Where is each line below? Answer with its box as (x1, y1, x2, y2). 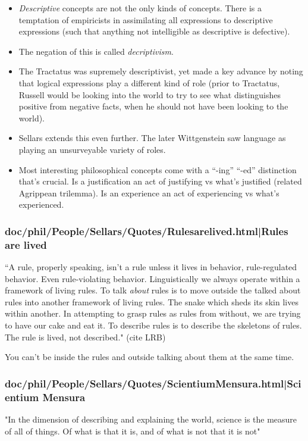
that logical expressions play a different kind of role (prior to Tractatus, (18, 76, 280, 89)
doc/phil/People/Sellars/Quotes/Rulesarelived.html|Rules (5, 223, 288, 238)
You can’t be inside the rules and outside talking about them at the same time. (5, 351, 294, 363)
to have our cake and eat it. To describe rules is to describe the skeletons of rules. (5, 319, 302, 331)
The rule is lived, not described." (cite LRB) (5, 330, 166, 343)
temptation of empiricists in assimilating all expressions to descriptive (18, 13, 273, 26)
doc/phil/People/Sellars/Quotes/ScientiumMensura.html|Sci (5, 376, 301, 390)
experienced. (18, 198, 64, 211)
